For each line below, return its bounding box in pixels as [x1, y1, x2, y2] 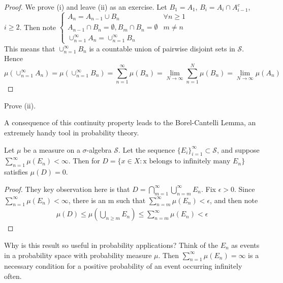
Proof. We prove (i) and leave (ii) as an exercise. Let [4, 2, 167, 12]
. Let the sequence [118, 144, 175, 155]
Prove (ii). [4, 100, 36, 110]
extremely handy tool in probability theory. [4, 127, 139, 137]
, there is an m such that [68, 194, 146, 205]
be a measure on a [23, 144, 80, 155]
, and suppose [216, 144, 260, 155]
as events [231, 239, 260, 250]
